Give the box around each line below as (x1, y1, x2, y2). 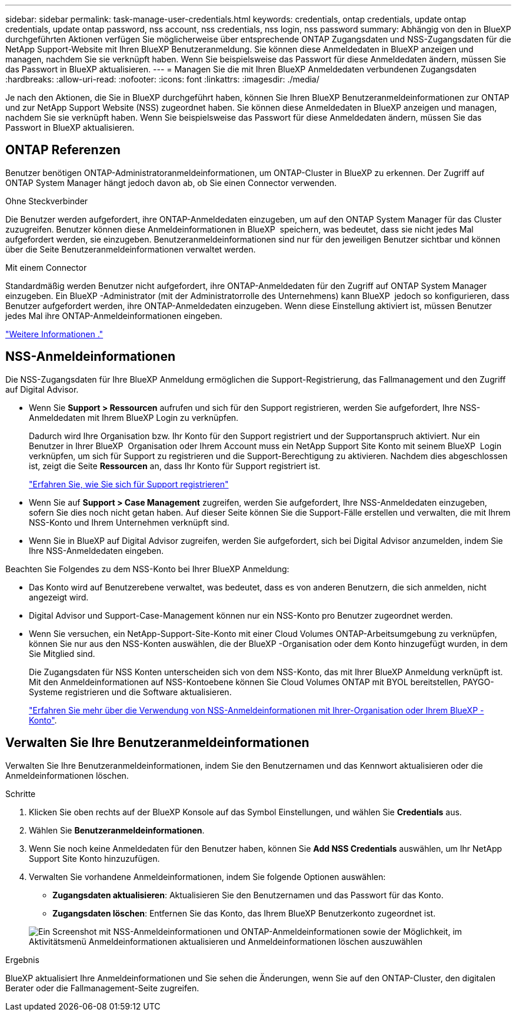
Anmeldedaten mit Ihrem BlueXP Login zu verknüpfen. (29, 412, 239, 423)
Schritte (5, 788, 36, 799)
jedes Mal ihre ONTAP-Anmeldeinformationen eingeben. (5, 310, 222, 321)
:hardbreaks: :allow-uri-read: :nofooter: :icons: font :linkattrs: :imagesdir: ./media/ (5, 74, 319, 84)
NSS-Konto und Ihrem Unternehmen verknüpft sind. (29, 517, 229, 527)
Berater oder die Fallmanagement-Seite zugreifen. (5, 982, 199, 993)
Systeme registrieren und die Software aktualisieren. (29, 686, 232, 697)
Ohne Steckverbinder (5, 195, 88, 206)
